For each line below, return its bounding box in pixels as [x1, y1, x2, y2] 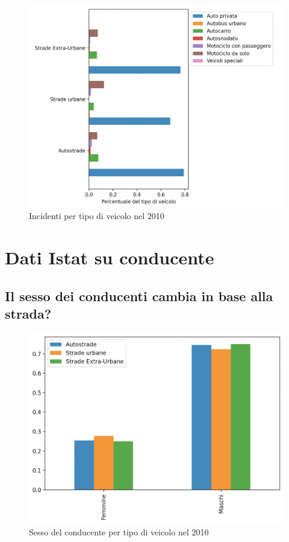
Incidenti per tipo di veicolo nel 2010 [29, 209, 164, 222]
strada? [5, 304, 52, 323]
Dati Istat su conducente [5, 245, 214, 270]
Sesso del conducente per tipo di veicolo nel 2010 [29, 525, 209, 538]
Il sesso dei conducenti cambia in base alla [5, 286, 273, 305]
